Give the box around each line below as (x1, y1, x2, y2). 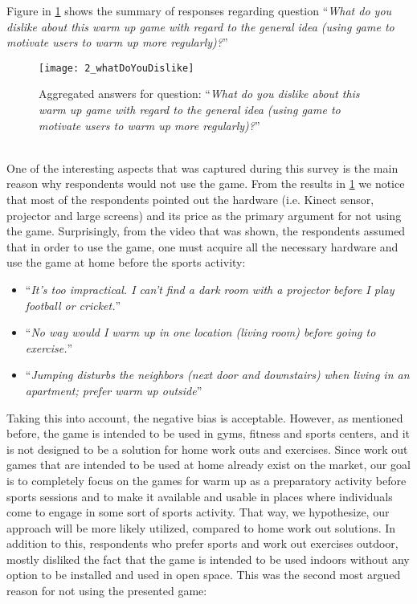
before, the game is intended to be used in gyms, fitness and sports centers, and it (6, 425, 410, 442)
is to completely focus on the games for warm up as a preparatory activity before (6, 471, 407, 488)
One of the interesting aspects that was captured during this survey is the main (6, 159, 399, 176)
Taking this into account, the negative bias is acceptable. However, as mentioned (6, 409, 403, 426)
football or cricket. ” (25, 296, 121, 313)
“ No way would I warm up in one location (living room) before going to (25, 324, 376, 341)
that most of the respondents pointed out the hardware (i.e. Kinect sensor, (6, 191, 374, 207)
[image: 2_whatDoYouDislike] (39, 62, 194, 74)
